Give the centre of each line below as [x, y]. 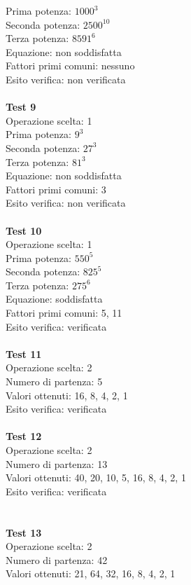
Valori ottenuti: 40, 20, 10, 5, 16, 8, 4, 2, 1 [96, 477]
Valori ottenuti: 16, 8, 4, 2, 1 [67, 395]
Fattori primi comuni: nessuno [70, 66]
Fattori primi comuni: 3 [56, 189]
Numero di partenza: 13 [57, 463]
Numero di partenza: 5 [54, 381]
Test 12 [24, 436]
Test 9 [21, 107]
